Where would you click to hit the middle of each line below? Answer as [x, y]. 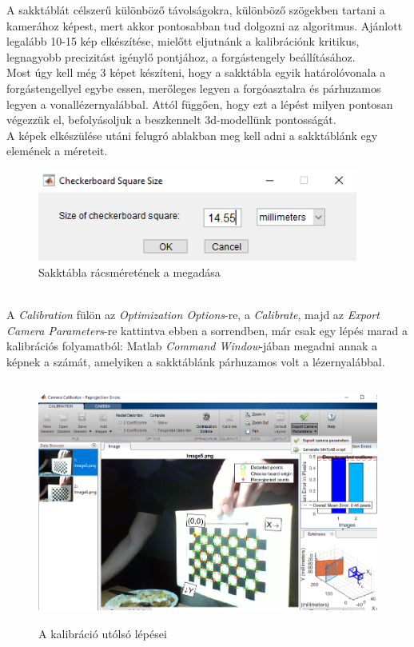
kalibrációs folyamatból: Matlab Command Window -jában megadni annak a [192, 346]
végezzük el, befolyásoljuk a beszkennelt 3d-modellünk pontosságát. [171, 120]
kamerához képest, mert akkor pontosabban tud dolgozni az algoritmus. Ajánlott [205, 25]
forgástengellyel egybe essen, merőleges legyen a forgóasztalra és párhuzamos [194, 88]
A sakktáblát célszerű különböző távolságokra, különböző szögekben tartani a [196, 10]
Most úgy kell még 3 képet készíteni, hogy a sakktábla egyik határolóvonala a [196, 72]
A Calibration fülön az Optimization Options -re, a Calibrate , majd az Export [193, 315]
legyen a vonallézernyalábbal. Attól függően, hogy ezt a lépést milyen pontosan [200, 104]
